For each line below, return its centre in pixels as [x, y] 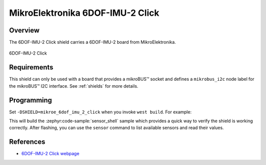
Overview [24, 30]
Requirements [31, 67]
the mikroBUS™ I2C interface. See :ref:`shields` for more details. [74, 86]
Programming [31, 100]
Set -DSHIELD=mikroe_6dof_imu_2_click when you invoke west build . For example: [100, 112]
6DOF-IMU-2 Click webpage [50, 154]
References [27, 142]
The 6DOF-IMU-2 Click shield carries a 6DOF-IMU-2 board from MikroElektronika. [93, 42]
